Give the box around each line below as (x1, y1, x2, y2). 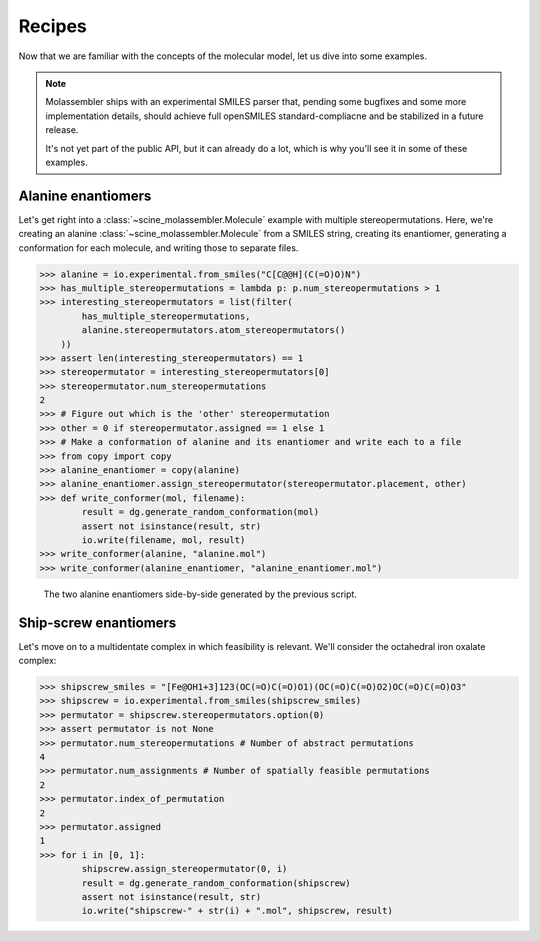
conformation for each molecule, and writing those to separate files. (18, 241, 299, 254)
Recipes (18, 15, 87, 37)
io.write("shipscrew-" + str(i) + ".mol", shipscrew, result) (81, 905, 394, 917)
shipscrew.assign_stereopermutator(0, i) (81, 863, 288, 875)
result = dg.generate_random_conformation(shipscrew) (81, 877, 351, 889)
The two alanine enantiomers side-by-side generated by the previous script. (43, 588, 357, 600)
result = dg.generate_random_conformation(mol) (81, 506, 320, 518)
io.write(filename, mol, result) (81, 534, 246, 545)
